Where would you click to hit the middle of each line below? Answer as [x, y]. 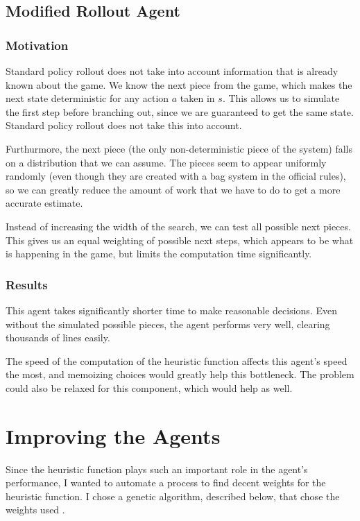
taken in [197, 98]
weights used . [35, 510]
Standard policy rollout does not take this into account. [124, 125]
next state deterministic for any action [87, 98]
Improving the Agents [113, 435]
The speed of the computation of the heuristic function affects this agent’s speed [177, 360]
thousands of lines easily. [58, 338]
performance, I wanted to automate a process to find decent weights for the [166, 482]
